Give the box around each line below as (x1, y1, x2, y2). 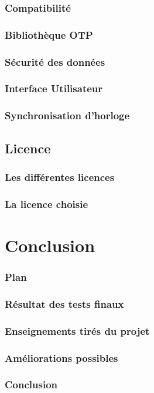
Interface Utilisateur (5, 81, 103, 96)
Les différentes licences (5, 169, 115, 184)
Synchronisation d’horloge (5, 108, 130, 123)
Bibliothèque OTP (5, 27, 93, 42)
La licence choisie (5, 196, 88, 211)
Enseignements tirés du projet (5, 323, 150, 338)
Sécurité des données (5, 54, 105, 69)
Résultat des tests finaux (5, 296, 124, 311)
